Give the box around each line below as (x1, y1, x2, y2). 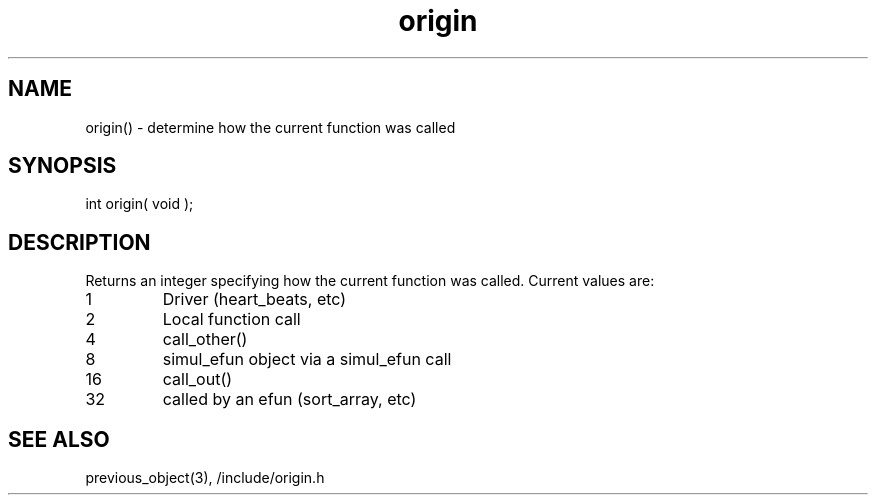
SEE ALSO (8, 426, 110, 452)
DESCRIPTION (8, 229, 151, 255)
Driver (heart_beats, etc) (162, 289, 347, 310)
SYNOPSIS (8, 153, 117, 179)
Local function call (162, 309, 301, 330)
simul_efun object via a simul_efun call (162, 349, 452, 370)
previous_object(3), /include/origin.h (85, 469, 325, 487)
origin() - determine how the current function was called (85, 118, 456, 136)
